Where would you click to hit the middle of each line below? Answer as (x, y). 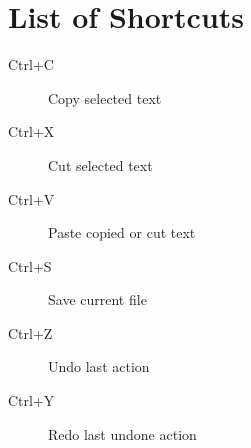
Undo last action (99, 366)
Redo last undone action (122, 433)
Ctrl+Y (31, 400)
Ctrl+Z (30, 332)
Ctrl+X (31, 131)
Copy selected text (105, 97)
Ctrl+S (30, 265)
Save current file (97, 299)
